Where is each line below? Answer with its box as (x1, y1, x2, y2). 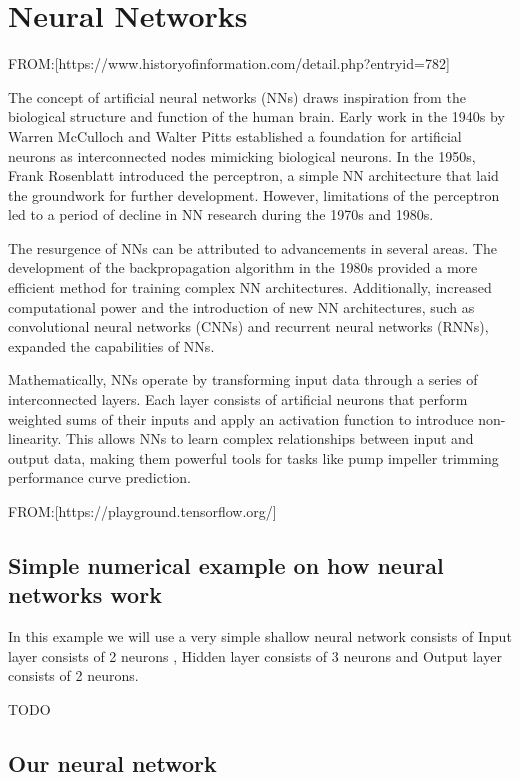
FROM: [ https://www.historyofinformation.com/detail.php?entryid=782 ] (8, 53, 450, 74)
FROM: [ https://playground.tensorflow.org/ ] (8, 501, 277, 521)
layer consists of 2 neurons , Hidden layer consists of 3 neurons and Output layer (8, 645, 502, 666)
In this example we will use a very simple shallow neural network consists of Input (8, 626, 512, 647)
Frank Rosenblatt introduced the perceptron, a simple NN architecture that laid (8, 165, 499, 186)
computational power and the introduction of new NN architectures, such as (8, 296, 475, 317)
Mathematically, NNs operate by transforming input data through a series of (8, 369, 478, 390)
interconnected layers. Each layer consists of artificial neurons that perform (8, 389, 468, 410)
